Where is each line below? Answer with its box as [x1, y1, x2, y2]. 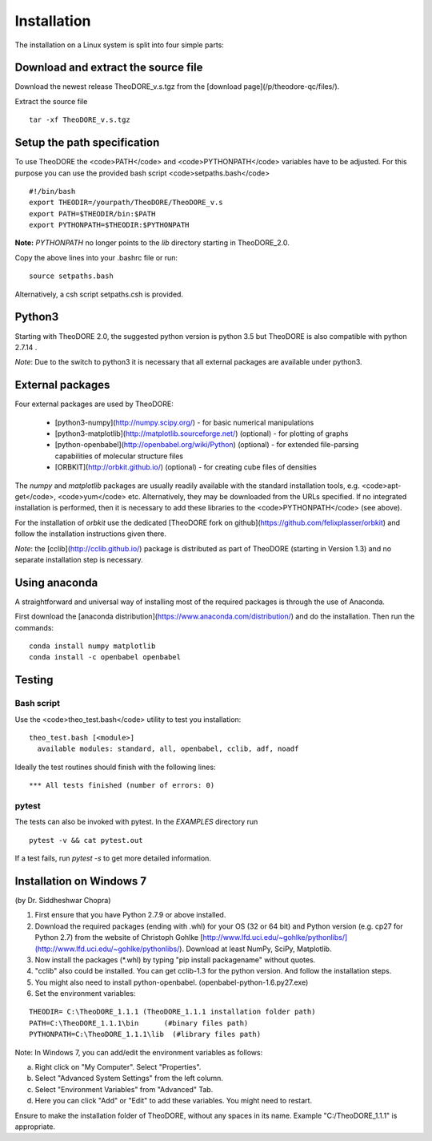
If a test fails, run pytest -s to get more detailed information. [14, 853, 212, 863]
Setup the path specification [14, 136, 160, 150]
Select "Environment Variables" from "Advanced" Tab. [34, 1084, 214, 1094]
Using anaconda [14, 575, 98, 589]
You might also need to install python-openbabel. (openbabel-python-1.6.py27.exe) [34, 978, 309, 987]
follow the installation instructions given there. [14, 529, 167, 538]
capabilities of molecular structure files [54, 451, 184, 461]
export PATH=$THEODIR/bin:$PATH [29, 209, 156, 218]
